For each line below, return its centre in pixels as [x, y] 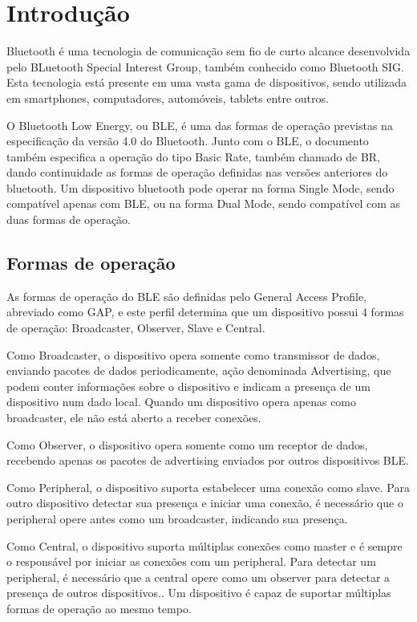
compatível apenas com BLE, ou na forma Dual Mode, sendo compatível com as [204, 203]
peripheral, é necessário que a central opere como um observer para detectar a [198, 577]
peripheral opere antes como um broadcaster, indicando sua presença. [177, 518]
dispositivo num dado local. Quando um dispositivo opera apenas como [182, 402]
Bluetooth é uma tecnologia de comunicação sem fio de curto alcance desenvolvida [208, 51]
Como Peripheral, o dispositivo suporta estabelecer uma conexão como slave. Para [208, 487]
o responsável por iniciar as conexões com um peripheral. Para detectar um [191, 561]
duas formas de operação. [69, 220]
